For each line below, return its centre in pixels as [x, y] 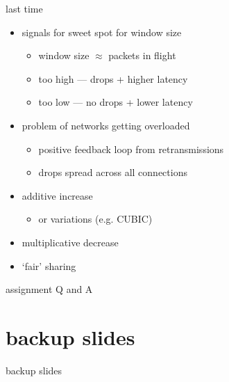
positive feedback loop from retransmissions [131, 149]
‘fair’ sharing [49, 265]
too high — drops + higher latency [113, 78]
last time [24, 8]
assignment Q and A [49, 289]
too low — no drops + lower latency [116, 102]
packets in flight [142, 55]
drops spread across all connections [113, 172]
